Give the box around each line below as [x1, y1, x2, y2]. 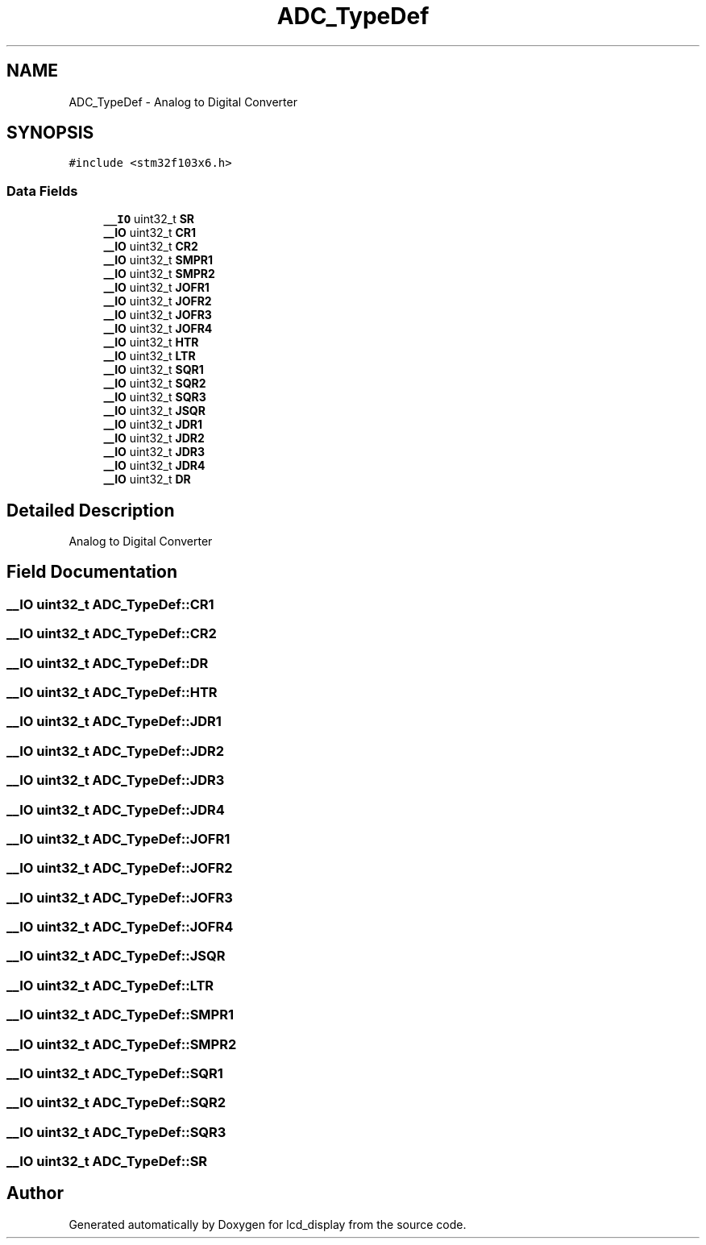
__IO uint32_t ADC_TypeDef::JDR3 [6, 772, 225, 789]
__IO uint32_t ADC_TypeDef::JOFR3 [6, 889, 233, 906]
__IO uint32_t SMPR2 [103, 267, 215, 281]
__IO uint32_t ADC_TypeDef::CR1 [6, 596, 214, 612]
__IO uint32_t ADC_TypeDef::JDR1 [6, 713, 222, 730]
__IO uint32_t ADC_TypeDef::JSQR [6, 948, 226, 965]
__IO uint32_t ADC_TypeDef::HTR [6, 684, 218, 700]
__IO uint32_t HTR [103, 335, 199, 350]
